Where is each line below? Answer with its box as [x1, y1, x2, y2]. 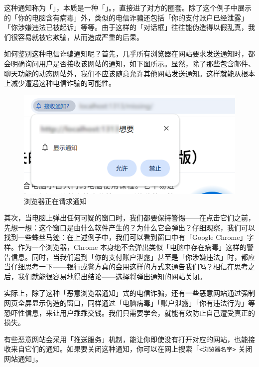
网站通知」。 [4, 354, 42, 364]
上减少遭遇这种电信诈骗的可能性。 [4, 78, 116, 88]
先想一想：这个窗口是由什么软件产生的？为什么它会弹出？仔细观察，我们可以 [4, 222, 255, 232]
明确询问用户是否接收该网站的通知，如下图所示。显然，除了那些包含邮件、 [10, 58, 255, 68]
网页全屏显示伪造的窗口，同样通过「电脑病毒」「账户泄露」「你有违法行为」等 [4, 297, 255, 308]
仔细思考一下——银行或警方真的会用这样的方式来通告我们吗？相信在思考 [10, 261, 248, 272]
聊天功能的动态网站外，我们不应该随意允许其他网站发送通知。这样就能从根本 [4, 68, 255, 78]
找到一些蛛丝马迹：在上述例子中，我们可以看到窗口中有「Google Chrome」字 [4, 232, 254, 242]
